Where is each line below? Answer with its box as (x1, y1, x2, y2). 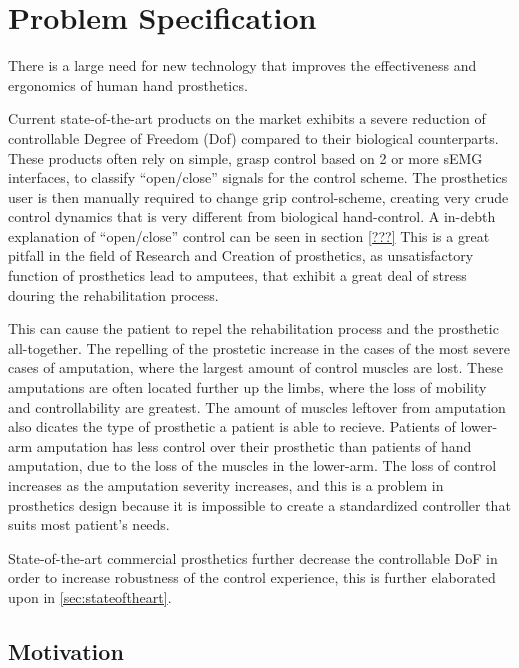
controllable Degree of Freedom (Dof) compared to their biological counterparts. (8, 127, 499, 148)
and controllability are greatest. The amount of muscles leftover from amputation (8, 396, 506, 417)
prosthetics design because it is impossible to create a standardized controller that (8, 494, 511, 515)
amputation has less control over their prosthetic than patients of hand (36, 435, 472, 456)
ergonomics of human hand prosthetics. (8, 74, 248, 95)
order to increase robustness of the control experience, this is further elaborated (8, 567, 496, 588)
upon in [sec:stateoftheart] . (8, 586, 172, 607)
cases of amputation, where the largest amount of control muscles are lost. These (8, 357, 503, 378)
